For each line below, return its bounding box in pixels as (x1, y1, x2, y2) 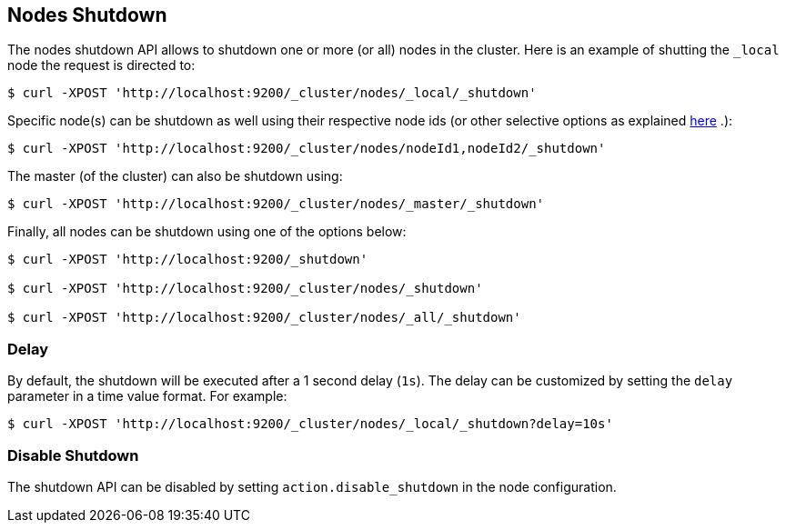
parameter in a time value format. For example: (7, 388, 287, 405)
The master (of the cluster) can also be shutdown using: (7, 168, 343, 185)
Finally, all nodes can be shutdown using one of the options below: (7, 224, 407, 240)
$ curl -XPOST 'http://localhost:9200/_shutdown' (7, 252, 368, 267)
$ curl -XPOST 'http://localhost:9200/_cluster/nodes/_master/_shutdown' (7, 196, 545, 212)
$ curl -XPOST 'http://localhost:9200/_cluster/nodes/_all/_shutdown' (7, 310, 521, 325)
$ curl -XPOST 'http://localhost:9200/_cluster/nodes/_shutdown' (7, 281, 483, 296)
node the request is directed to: (7, 57, 196, 74)
